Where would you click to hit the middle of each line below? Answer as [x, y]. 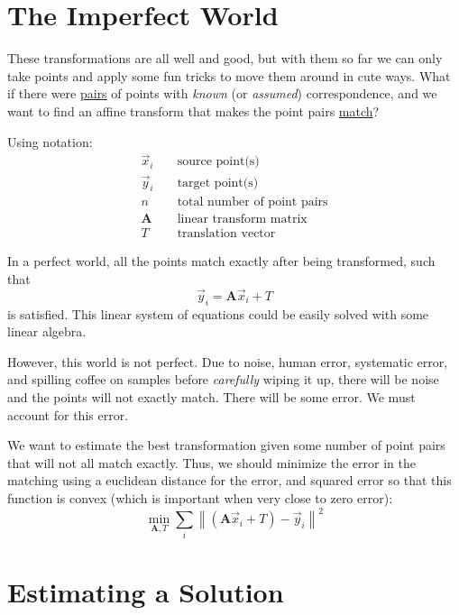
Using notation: [50, 141]
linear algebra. [47, 331]
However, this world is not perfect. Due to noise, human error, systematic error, [228, 361]
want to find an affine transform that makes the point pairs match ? [193, 110]
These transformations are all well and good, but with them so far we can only [225, 58]
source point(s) [218, 162]
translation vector [226, 234]
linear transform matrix [242, 220]
